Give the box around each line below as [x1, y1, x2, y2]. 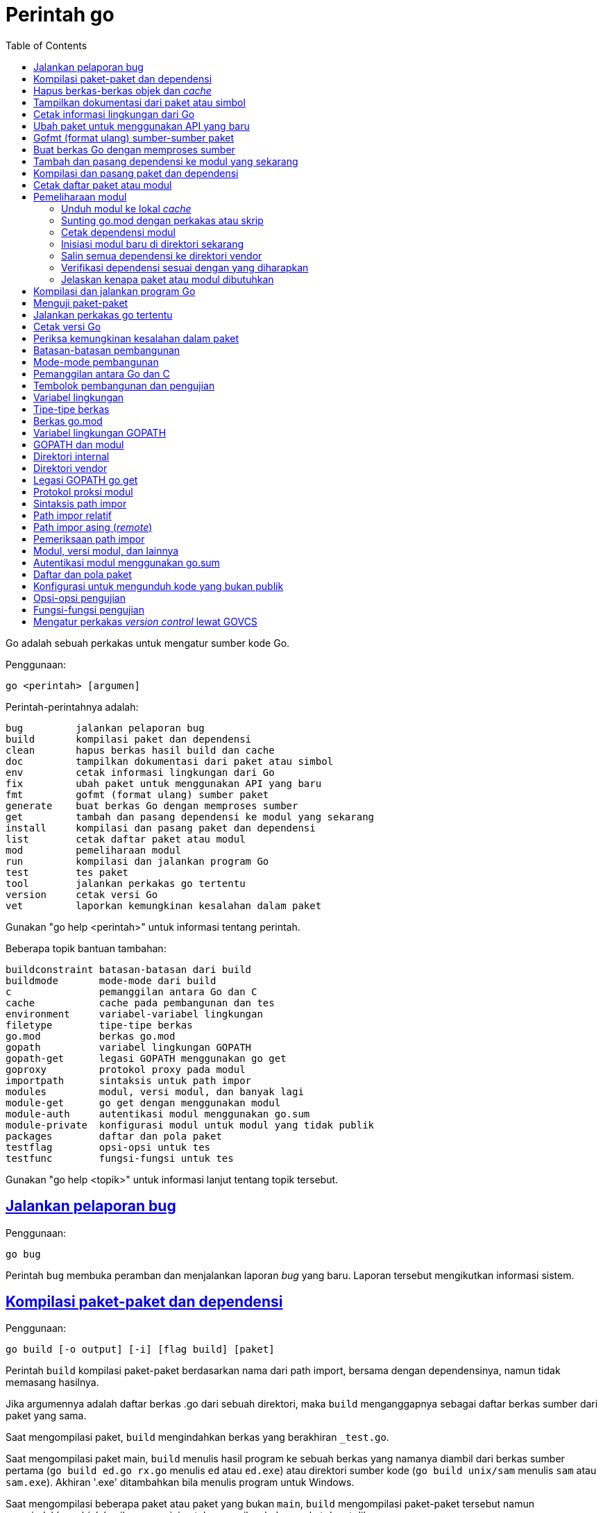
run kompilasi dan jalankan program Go [6, 855, 269, 867]
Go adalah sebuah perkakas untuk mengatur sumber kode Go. [6, 636, 290, 649]
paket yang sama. [6, 1410, 87, 1422]
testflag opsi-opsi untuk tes [6, 1141, 211, 1153]
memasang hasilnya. [6, 1376, 99, 1389]
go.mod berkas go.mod [6, 1030, 176, 1042]
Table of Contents [6, 39, 87, 51]
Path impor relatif [33, 509, 112, 521]
